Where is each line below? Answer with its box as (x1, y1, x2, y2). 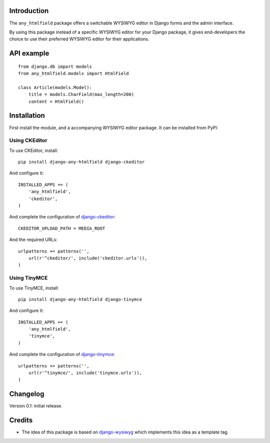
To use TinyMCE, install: (9, 285, 59, 291)
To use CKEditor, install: (9, 147, 58, 153)
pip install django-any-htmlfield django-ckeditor (18, 159, 145, 165)
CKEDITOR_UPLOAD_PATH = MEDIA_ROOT (18, 225, 105, 231)
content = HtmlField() (28, 98, 84, 104)
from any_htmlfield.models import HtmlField (18, 70, 129, 76)
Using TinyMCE (9, 274, 48, 281)
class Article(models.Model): (18, 84, 92, 90)
